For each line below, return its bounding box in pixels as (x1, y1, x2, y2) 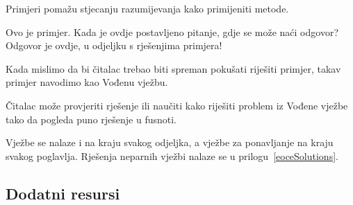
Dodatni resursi (6, 182, 120, 204)
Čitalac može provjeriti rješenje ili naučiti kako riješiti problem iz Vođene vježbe (6, 98, 348, 112)
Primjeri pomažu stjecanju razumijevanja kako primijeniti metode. (6, 1, 289, 15)
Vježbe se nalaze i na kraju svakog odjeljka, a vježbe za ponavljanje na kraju (6, 135, 334, 150)
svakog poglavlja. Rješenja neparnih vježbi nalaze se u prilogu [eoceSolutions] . (6, 148, 338, 163)
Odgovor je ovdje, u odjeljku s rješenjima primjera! (6, 38, 222, 53)
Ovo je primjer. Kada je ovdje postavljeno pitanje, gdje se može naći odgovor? (6, 24, 338, 39)
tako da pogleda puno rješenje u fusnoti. (6, 112, 177, 126)
